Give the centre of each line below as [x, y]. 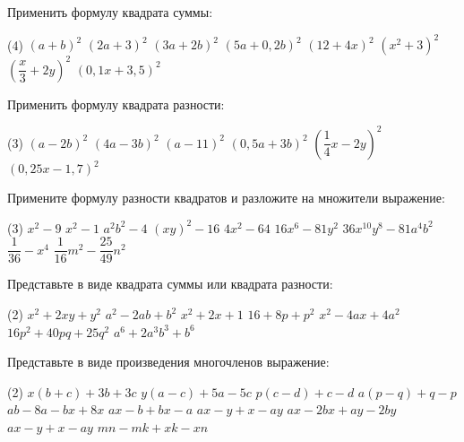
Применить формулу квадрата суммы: [110, 12]
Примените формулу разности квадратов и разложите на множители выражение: [226, 198]
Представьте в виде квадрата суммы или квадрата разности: [170, 284]
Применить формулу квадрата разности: [116, 104]
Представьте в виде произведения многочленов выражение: [168, 362]
